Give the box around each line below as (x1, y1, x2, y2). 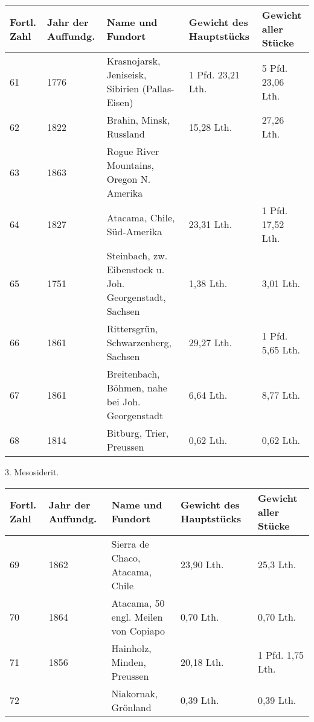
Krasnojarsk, (106, 54, 161, 68)
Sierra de (111, 536, 149, 551)
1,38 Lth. (188, 276, 228, 290)
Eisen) (106, 95, 133, 109)
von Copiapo (111, 623, 165, 638)
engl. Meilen (111, 609, 163, 624)
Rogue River (106, 144, 159, 158)
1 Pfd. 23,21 (188, 68, 240, 81)
